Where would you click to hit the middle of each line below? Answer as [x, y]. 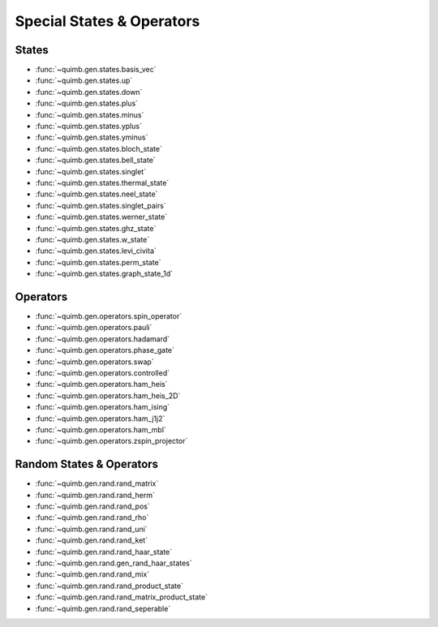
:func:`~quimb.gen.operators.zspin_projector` [112, 441]
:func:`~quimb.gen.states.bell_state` [95, 160]
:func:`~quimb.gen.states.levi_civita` [96, 251]
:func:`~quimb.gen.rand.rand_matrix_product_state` [122, 597]
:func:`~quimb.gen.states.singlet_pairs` [101, 205]
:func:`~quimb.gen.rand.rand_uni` [91, 529]
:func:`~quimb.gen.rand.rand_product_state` [109, 586]
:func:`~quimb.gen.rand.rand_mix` [92, 574]
